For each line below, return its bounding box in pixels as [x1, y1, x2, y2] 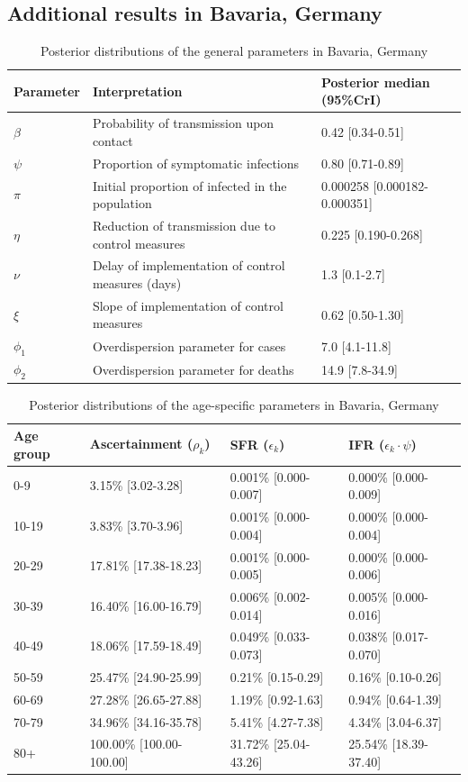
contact [92, 131, 133, 150]
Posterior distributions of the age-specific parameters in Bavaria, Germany [29, 395, 439, 414]
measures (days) [92, 273, 182, 292]
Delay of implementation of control [92, 256, 285, 275]
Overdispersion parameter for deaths [92, 359, 294, 378]
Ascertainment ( [89, 434, 193, 453]
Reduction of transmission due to [92, 215, 275, 234]
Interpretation [92, 81, 183, 100]
